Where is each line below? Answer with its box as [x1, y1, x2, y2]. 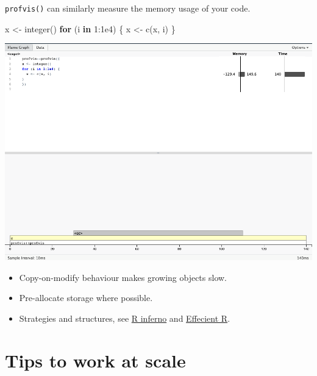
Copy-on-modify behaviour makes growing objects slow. [19, 271, 227, 283]
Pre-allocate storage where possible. [19, 291, 153, 304]
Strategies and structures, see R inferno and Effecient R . [19, 312, 230, 324]
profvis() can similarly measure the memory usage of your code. [5, 2, 251, 14]
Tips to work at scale [5, 347, 186, 372]
